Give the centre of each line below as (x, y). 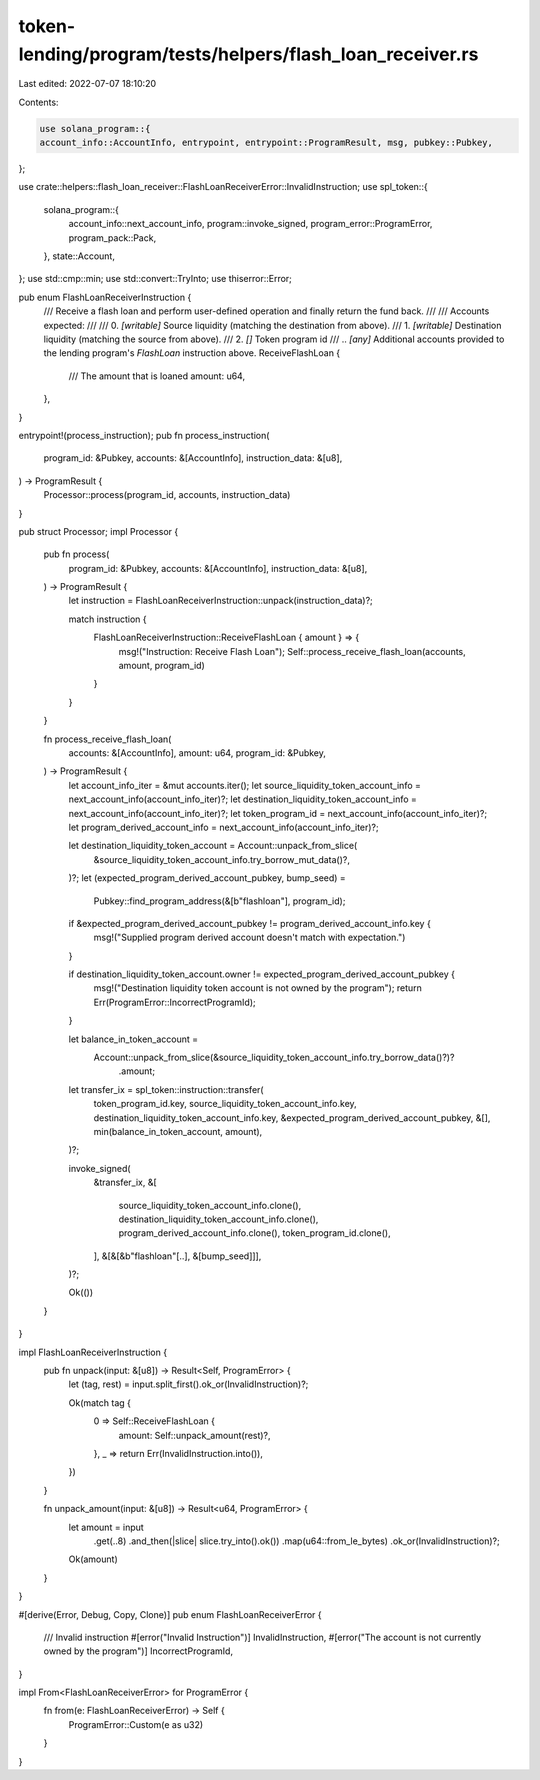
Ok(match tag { (100, 1402)
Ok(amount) (93, 1559)
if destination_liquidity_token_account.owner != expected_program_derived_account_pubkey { (261, 974)
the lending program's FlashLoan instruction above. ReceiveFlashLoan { (192, 353)
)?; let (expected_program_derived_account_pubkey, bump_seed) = (207, 878)
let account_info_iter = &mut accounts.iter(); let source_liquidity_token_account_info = (245, 785)
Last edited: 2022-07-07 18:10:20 (87, 84)
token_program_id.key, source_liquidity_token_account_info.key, (225, 1104)
